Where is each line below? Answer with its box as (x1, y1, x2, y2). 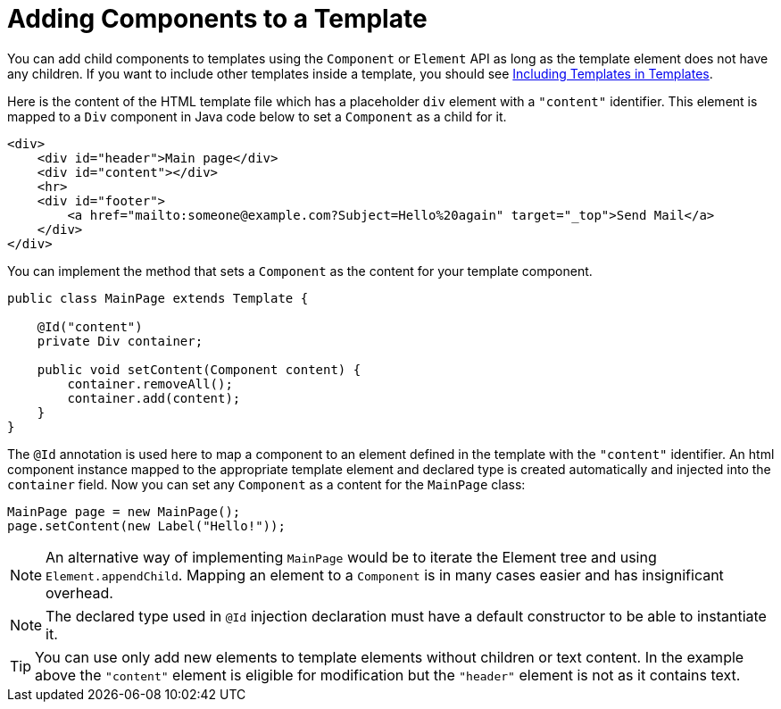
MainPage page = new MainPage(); (7, 504, 241, 519)
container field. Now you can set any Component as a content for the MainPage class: (7, 476, 526, 492)
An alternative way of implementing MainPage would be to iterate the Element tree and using (46, 547, 657, 566)
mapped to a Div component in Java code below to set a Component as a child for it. (7, 108, 507, 124)
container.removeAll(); (67, 376, 233, 391)
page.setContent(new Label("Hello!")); (7, 518, 286, 533)
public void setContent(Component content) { (37, 362, 361, 377)
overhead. (46, 583, 113, 602)
